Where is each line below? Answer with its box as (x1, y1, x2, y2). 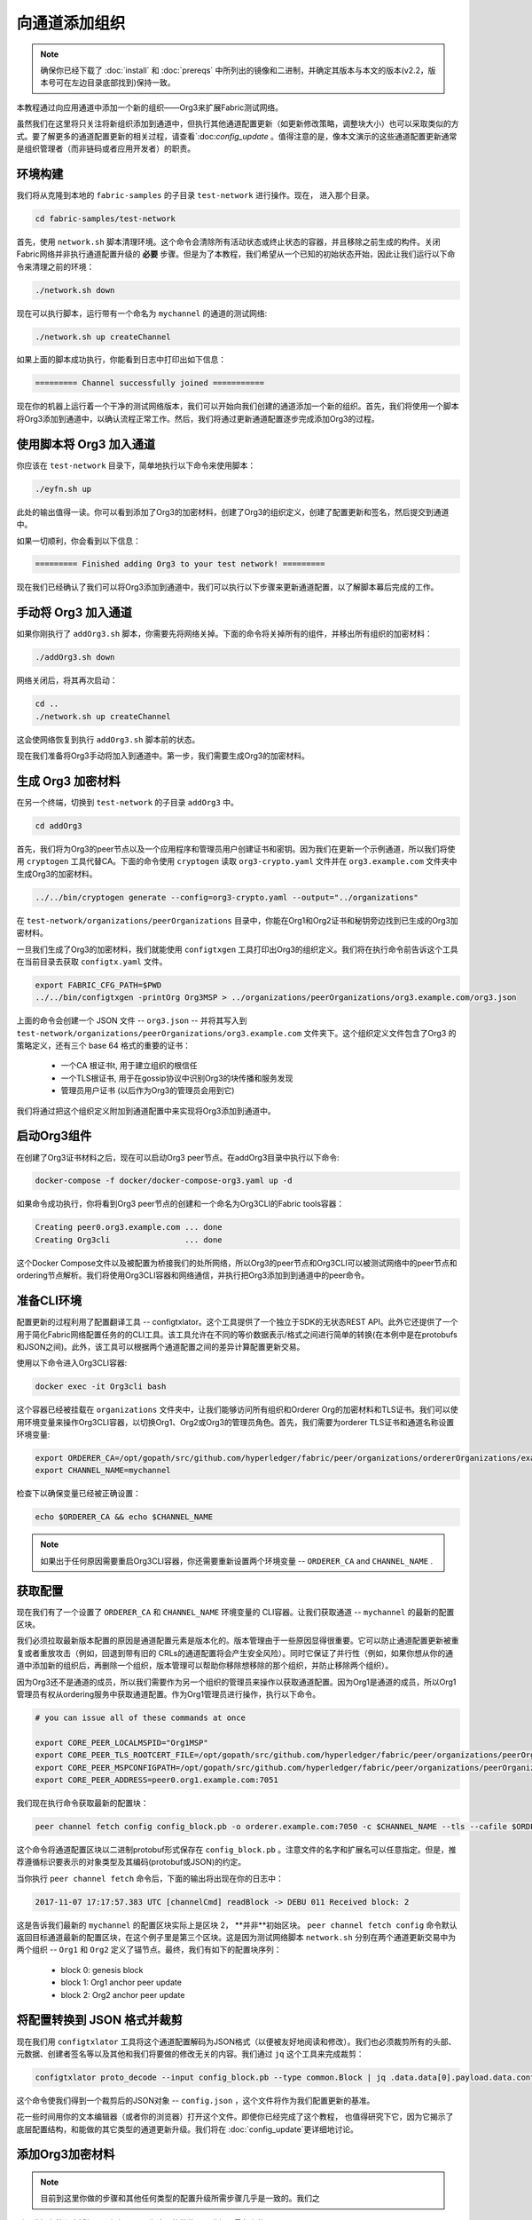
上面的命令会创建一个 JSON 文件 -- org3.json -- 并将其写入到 (16, 1015, 247, 1026)
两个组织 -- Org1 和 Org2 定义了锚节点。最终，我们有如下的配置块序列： (16, 1945, 283, 1955)
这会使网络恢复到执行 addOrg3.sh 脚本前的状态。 (16, 733, 200, 745)
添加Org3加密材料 (16, 2147, 115, 2162)
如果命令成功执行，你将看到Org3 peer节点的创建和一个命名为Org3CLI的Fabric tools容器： (16, 1199, 345, 1209)
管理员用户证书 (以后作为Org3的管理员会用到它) (60, 1085, 235, 1096)
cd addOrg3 (35, 821, 82, 830)
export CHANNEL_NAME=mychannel (35, 1465, 172, 1476)
